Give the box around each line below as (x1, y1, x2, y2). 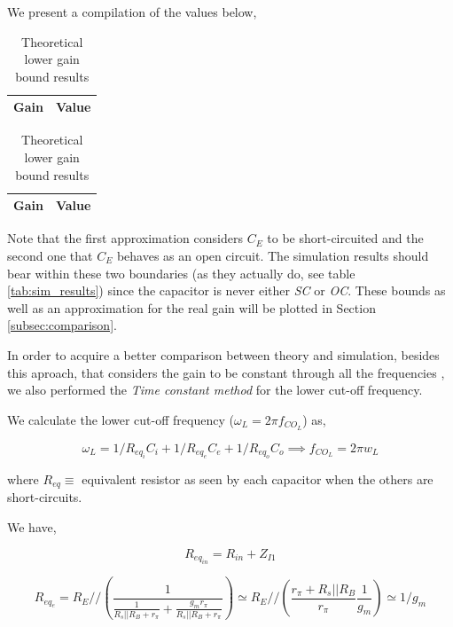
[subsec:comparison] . (7, 316, 117, 334)
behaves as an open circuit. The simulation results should (116, 246, 429, 264)
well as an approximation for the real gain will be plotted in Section (7, 298, 376, 317)
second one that (7, 246, 93, 264)
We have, (7, 518, 57, 536)
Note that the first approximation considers (7, 229, 243, 247)
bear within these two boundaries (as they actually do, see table (7, 263, 355, 282)
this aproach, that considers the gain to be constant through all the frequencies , (7, 363, 445, 381)
